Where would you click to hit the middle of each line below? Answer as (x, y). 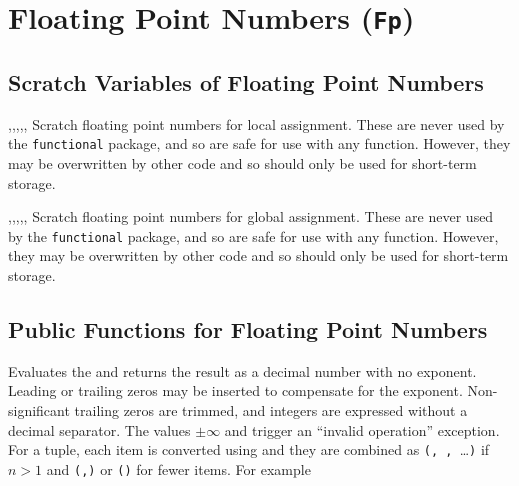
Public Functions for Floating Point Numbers (248, 328)
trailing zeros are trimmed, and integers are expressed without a (271, 409)
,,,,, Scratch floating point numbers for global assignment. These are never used (251, 216)
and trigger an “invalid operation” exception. (362, 429)
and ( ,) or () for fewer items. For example (178, 468)
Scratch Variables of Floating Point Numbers (246, 81)
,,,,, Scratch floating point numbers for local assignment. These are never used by (256, 123)
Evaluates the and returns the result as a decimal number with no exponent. (242, 370)
